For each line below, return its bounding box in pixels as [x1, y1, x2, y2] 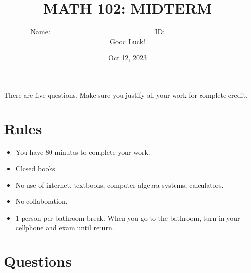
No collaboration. [15, 196, 68, 206]
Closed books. [15, 163, 57, 174]
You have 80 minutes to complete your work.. [15, 147, 152, 157]
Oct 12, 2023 [108, 52, 147, 63]
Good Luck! [110, 36, 145, 46]
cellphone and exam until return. [15, 222, 114, 232]
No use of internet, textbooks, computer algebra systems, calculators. [15, 179, 224, 190]
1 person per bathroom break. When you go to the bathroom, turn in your [15, 213, 240, 223]
